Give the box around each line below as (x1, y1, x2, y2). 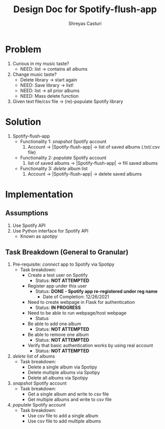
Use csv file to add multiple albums (27, 418, 101, 424)
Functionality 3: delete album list (20, 165, 88, 171)
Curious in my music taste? (12, 60, 69, 67)
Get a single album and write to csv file (27, 391, 109, 397)
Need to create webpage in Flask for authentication (27, 299, 135, 305)
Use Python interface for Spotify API (12, 227, 89, 234)
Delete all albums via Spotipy (27, 375, 89, 381)
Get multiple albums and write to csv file (27, 396, 112, 403)
